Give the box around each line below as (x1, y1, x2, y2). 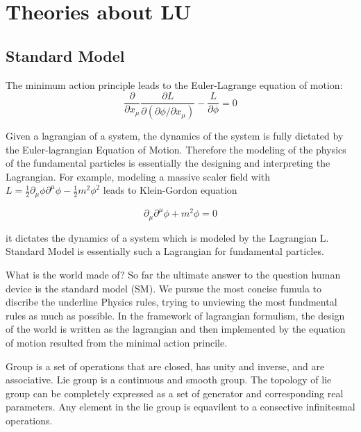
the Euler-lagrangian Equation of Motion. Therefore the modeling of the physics (6, 142, 346, 156)
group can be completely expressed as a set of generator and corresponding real (6, 385, 344, 400)
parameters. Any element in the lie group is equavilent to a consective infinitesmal (6, 399, 355, 414)
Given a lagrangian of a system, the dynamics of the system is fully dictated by (6, 128, 344, 143)
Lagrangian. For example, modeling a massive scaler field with (6, 169, 271, 183)
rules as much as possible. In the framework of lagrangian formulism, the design (6, 308, 345, 322)
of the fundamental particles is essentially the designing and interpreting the (6, 156, 330, 170)
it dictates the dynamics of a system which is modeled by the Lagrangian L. (6, 230, 329, 244)
